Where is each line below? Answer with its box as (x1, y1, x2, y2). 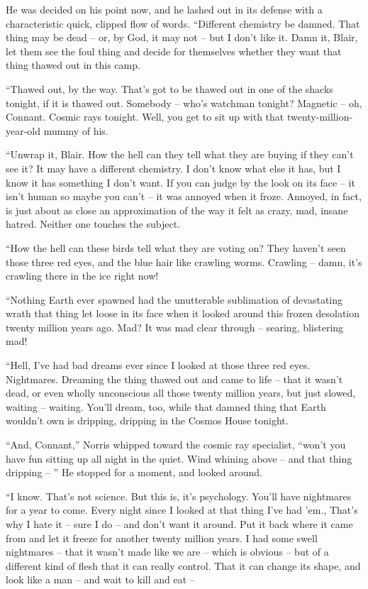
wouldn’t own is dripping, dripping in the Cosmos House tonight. (6, 413, 289, 428)
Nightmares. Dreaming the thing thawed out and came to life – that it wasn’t (6, 371, 343, 386)
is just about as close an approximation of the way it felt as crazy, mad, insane (6, 202, 348, 217)
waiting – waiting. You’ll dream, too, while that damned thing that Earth (6, 399, 326, 414)
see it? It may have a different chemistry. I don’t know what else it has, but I (6, 160, 341, 175)
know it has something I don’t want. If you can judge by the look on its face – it (6, 175, 355, 189)
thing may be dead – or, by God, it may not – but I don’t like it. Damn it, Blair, (6, 30, 358, 45)
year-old (6, 123, 41, 138)
